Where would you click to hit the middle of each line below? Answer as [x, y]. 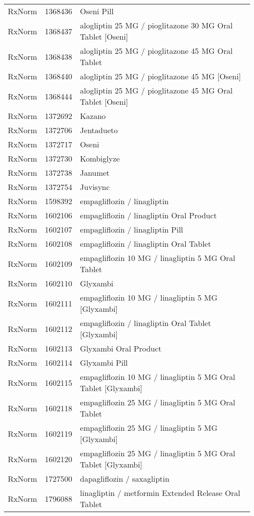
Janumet [95, 173]
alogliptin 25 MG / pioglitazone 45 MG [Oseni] [160, 76]
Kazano [93, 116]
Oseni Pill [97, 11]
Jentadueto [99, 130]
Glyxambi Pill [104, 363]
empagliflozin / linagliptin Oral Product [148, 215]
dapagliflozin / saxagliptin [125, 479]
